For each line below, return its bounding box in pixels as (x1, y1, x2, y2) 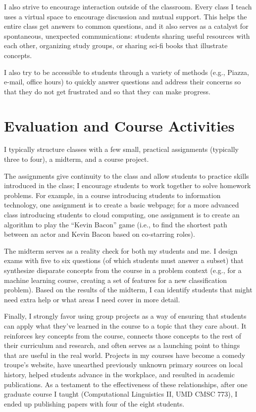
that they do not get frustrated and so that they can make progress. (4, 86, 210, 96)
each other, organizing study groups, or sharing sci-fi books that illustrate (4, 40, 228, 51)
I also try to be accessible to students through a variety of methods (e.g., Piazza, (4, 67, 250, 77)
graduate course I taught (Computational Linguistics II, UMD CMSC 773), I (4, 389, 238, 399)
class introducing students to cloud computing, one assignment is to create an (4, 209, 240, 220)
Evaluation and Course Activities (4, 115, 235, 136)
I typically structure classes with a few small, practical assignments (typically (4, 144, 239, 154)
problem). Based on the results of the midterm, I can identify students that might (4, 284, 253, 295)
